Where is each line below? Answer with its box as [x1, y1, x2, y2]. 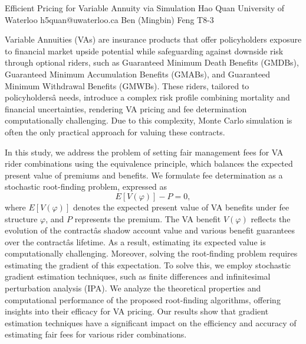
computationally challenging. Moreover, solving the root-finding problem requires [5, 247, 298, 259]
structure [5, 212, 38, 225]
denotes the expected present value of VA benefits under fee [73, 200, 289, 213]
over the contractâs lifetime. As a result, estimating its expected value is [5, 235, 266, 248]
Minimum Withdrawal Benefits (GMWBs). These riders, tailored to [5, 79, 249, 92]
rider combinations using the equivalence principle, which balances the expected [5, 157, 293, 170]
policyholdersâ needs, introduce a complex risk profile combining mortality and [5, 91, 290, 103]
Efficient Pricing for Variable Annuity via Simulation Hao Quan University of [5, 2, 284, 14]
